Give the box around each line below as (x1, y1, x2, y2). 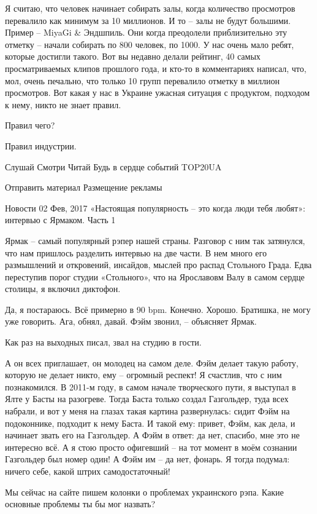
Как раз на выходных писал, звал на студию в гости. (5, 336, 202, 349)
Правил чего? (5, 119, 55, 132)
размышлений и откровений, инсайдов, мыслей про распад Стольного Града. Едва (5, 258, 312, 271)
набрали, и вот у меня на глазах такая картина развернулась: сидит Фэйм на (5, 405, 290, 417)
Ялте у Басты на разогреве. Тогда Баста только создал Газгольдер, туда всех (5, 392, 289, 405)
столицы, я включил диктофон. (5, 282, 121, 295)
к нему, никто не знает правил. (5, 98, 121, 111)
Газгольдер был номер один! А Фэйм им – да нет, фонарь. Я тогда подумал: (5, 453, 290, 465)
